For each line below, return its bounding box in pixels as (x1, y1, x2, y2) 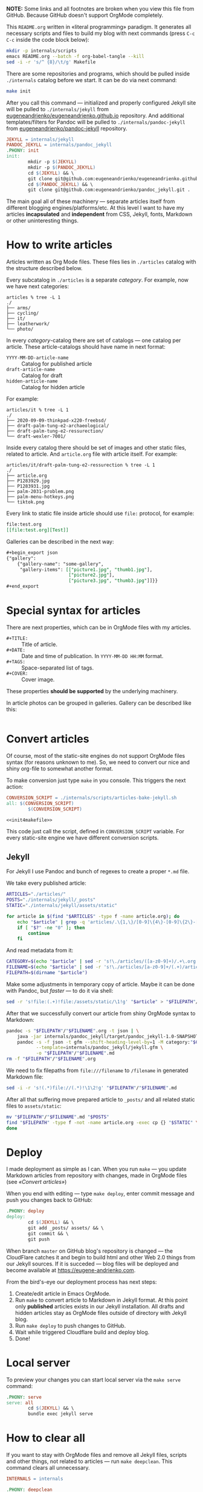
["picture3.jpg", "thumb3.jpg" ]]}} (68, 578, 158, 584)
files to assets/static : (6, 1102, 62, 1109)
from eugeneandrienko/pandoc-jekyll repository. (6, 124, 128, 132)
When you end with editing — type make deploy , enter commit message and (6, 1190, 195, 1197)
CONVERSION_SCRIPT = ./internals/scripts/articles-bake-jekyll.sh (6, 795, 177, 801)
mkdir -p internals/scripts (6, 48, 77, 54)
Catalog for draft (21, 372, 63, 379)
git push (28, 1236, 50, 1242)
